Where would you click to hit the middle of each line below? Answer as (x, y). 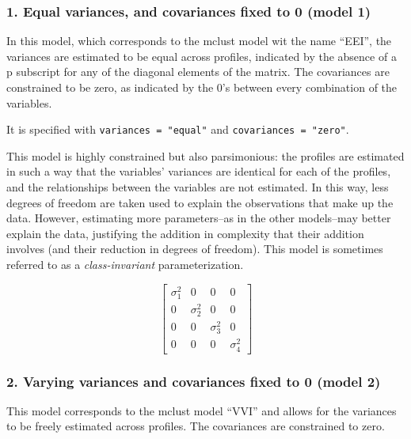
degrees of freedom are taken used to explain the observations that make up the (200, 202)
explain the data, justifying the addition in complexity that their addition (185, 233)
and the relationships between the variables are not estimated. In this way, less (198, 187)
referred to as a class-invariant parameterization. (125, 264)
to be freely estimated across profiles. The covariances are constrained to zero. (196, 426)
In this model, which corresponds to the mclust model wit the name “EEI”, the (199, 41)
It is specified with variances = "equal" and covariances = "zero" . (178, 129)
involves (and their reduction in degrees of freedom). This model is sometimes (195, 249)
